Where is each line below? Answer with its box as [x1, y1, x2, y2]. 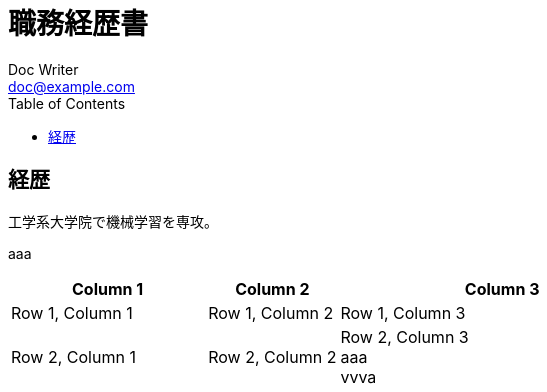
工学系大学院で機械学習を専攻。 [8, 212, 218, 230]
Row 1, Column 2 [208, 302, 334, 323]
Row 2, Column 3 [340, 326, 469, 347]
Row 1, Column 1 [11, 302, 133, 323]
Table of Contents [8, 94, 126, 112]
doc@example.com [8, 77, 135, 95]
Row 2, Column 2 [208, 346, 337, 367]
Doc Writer [8, 60, 79, 78]
